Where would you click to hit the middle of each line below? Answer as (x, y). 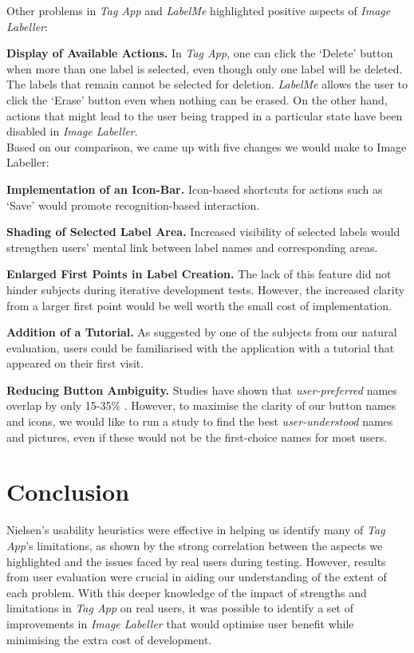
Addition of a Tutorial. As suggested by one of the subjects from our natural (202, 332)
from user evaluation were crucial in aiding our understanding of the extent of (197, 577)
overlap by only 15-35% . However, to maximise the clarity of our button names (201, 405)
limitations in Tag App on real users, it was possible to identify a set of (180, 608)
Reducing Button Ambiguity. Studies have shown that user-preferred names (202, 389)
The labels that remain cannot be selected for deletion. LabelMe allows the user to (207, 84)
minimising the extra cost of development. (109, 639)
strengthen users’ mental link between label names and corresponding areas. (192, 247)
